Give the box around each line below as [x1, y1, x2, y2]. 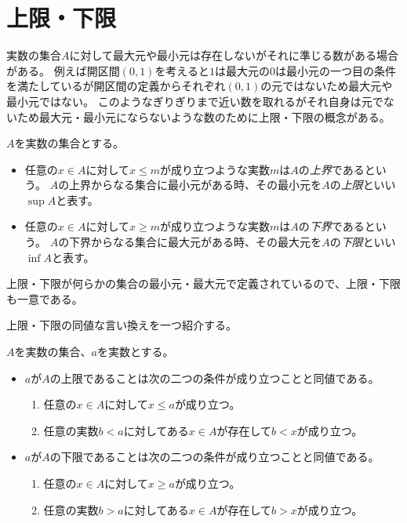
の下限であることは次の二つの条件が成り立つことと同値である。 [49, 449, 380, 465]
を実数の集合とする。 [14, 135, 125, 151]
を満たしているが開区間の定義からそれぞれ [6, 78, 226, 94]
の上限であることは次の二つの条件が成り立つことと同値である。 [49, 369, 380, 386]
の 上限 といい [329, 176, 396, 193]
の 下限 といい [329, 234, 396, 250]
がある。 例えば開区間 [6, 62, 120, 78]
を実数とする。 [96, 343, 174, 360]
